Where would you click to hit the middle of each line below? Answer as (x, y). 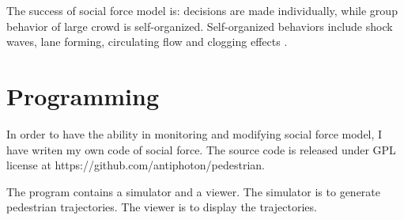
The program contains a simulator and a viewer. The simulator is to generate (194, 191)
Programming (83, 95)
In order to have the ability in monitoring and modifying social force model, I (194, 133)
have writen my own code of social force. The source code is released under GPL (201, 149)
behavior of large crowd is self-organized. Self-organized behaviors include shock (200, 26)
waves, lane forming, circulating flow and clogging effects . (147, 42)
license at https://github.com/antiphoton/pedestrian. (136, 165)
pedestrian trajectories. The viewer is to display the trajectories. (162, 207)
